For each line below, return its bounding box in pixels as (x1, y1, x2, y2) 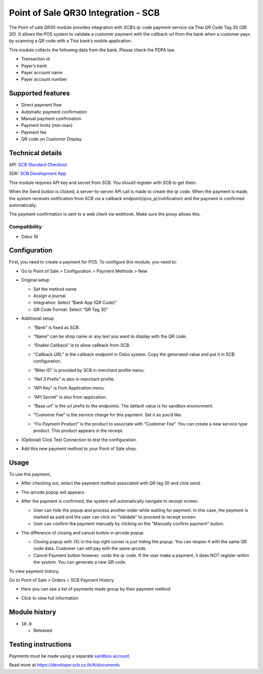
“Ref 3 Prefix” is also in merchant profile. (33, 376, 115, 382)
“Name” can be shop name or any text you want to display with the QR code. (33, 333, 188, 339)
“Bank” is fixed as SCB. (33, 325, 80, 330)
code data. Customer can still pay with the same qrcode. (33, 546, 147, 551)
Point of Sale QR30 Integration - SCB (9, 7, 160, 18)
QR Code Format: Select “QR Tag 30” (33, 306, 108, 312)
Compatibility (9, 224, 42, 230)
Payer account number (21, 76, 67, 82)
